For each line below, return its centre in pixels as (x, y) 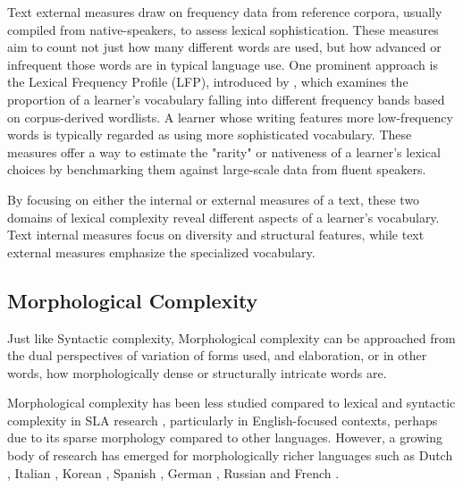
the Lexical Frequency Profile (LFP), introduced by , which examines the (208, 82)
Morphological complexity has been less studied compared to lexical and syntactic (231, 403)
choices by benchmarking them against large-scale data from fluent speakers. (217, 169)
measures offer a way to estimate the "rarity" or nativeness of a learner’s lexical (224, 151)
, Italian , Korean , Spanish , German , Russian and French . (173, 472)
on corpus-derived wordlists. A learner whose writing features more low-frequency (230, 117)
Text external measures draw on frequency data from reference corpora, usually (225, 12)
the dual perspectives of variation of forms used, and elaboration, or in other (217, 355)
